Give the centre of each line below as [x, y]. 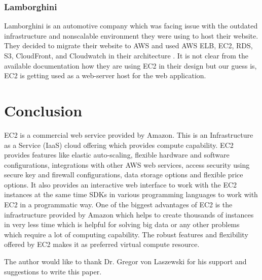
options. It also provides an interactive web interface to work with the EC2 [121, 184]
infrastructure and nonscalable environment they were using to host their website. [131, 35]
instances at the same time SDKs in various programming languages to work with [131, 194]
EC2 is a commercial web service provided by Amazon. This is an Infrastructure [129, 134]
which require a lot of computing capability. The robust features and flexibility [126, 234]
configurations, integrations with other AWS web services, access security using [127, 164]
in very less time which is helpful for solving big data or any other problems [122, 224]
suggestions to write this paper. [53, 271]
